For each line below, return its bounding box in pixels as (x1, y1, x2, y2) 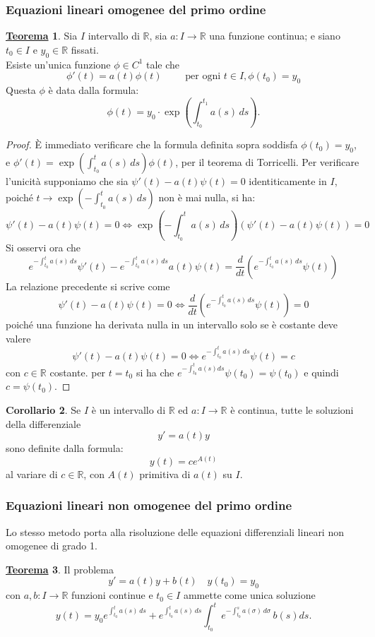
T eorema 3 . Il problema (6, 561, 114, 576)
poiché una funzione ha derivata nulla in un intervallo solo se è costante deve (6, 317, 338, 332)
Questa (6, 83, 36, 97)
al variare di (6, 466, 58, 481)
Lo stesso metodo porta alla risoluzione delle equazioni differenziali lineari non (6, 524, 344, 539)
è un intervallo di (91, 402, 166, 417)
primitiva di (139, 466, 191, 481)
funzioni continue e (71, 588, 153, 602)
